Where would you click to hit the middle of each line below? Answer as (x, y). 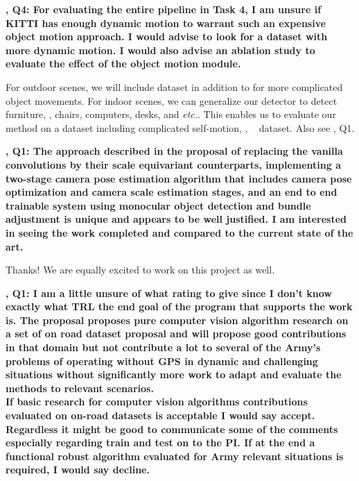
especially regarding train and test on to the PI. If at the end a (160, 442)
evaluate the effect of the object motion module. (123, 64)
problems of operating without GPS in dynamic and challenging (162, 361)
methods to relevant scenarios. (80, 388)
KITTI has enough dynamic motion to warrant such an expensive (166, 23)
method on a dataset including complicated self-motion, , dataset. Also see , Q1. (180, 127)
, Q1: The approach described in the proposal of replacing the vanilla (174, 151)
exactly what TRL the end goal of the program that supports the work (179, 306)
